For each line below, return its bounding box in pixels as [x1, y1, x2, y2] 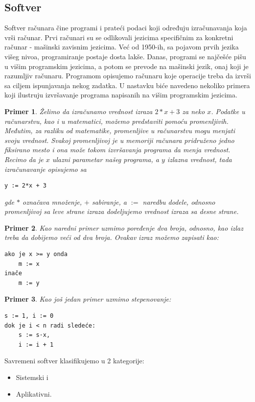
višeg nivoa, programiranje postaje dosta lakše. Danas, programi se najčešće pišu [4, 51, 246, 61]
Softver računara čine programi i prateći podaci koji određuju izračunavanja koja [4, 23, 247, 33]
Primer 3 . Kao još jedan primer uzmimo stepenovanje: [4, 294, 171, 304]
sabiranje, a [92, 196, 127, 207]
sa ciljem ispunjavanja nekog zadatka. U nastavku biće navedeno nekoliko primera [4, 80, 250, 90]
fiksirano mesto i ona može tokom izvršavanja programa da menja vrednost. [4, 144, 231, 155]
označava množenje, [23, 196, 82, 207]
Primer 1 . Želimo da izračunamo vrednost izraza [4, 106, 153, 116]
